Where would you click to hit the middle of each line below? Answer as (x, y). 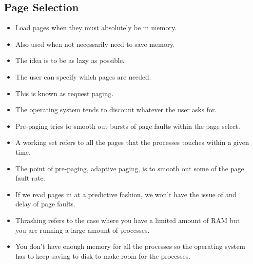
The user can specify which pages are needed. (83, 76)
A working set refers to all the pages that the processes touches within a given (132, 142)
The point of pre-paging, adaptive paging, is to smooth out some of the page (130, 168)
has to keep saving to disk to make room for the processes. (103, 255)
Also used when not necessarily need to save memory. (95, 44)
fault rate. (30, 178)
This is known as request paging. (64, 93)
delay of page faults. (45, 204)
